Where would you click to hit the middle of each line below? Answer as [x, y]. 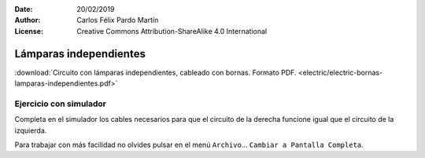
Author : [28, 20]
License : [29, 31]
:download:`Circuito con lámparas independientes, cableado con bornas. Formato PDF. [155, 72]
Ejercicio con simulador [60, 104]
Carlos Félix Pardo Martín [118, 20]
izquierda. [31, 130]
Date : [24, 9]
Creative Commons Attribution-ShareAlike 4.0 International [172, 31]
